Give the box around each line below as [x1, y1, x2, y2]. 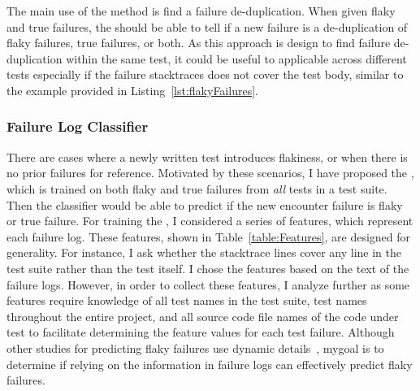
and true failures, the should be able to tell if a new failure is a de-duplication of [6, 18, 408, 35]
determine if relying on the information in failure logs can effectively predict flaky [6, 355, 413, 372]
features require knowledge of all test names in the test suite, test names [6, 292, 367, 309]
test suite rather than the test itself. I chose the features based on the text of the [6, 259, 409, 276]
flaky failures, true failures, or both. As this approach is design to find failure [6, 34, 391, 51]
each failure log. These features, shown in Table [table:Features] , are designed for [6, 228, 411, 245]
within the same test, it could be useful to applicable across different [66, 50, 407, 67]
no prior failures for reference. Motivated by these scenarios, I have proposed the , [6, 164, 414, 181]
